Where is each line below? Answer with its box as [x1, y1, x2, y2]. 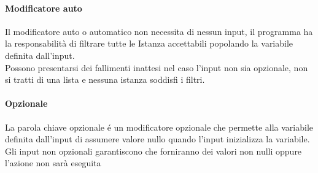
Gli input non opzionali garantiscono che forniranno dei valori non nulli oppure [5, 144, 302, 157]
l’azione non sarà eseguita [5, 156, 101, 169]
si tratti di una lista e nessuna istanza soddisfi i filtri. [5, 73, 205, 86]
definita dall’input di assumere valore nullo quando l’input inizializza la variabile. [5, 133, 310, 145]
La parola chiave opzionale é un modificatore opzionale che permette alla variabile [5, 120, 313, 133]
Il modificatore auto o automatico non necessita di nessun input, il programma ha [5, 25, 313, 37]
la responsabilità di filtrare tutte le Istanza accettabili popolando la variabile [5, 37, 293, 50]
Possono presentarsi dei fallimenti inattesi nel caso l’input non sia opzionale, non [5, 61, 308, 74]
